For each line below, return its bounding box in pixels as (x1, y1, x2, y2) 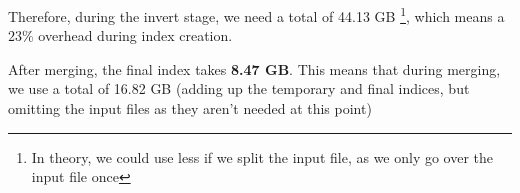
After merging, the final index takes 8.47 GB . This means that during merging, (8, 58, 501, 79)
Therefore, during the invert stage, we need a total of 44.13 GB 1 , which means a (8, 3, 505, 26)
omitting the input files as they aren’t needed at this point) (8, 98, 372, 119)
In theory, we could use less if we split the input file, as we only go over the (31, 146, 494, 167)
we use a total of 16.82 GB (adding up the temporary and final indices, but (8, 78, 470, 99)
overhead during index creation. (38, 25, 233, 46)
